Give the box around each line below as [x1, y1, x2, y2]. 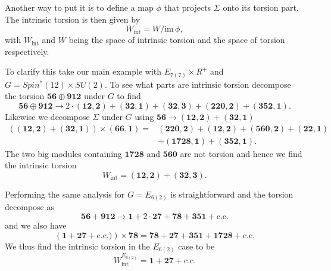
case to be [178, 239, 215, 252]
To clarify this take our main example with [5, 65, 162, 78]
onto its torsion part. [223, 1, 299, 13]
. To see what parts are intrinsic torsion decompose [104, 78, 291, 90]
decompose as [5, 201, 54, 213]
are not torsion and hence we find [180, 147, 302, 159]
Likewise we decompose [5, 110, 90, 123]
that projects [164, 1, 211, 13]
